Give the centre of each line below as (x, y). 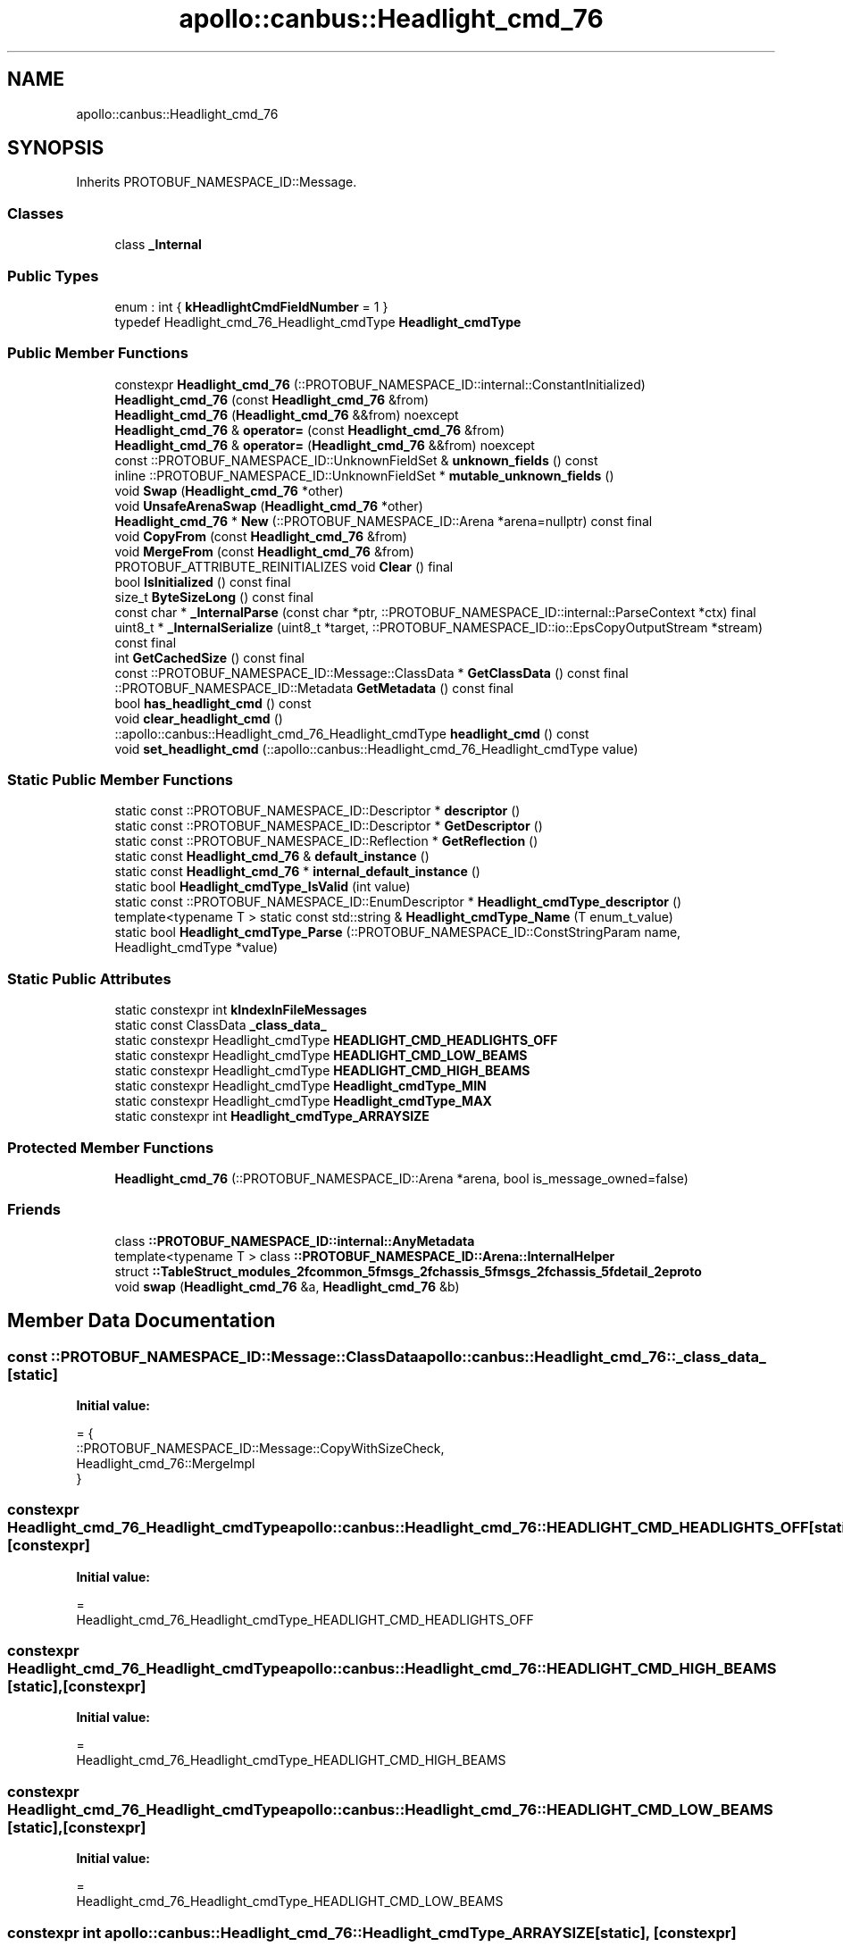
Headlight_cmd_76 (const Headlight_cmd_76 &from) (272, 399)
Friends (34, 1210)
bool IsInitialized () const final (203, 581)
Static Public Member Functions (121, 780)
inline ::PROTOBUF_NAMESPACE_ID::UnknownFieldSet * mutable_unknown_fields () (364, 475)
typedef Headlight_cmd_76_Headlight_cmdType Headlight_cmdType (318, 322)
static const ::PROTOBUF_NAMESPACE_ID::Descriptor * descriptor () (317, 811)
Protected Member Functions (111, 1147)
